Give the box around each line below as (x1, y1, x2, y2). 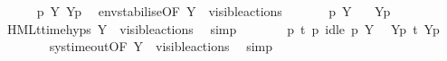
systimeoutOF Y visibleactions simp (49, 37, 273, 56)
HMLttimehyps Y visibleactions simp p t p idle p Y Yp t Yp (6, 19, 440, 38)
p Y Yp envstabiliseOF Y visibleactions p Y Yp (36, 2, 391, 20)
